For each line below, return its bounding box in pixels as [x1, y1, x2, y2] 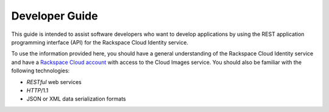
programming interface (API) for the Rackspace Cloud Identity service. [11, 38, 189, 46]
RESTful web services [26, 78, 82, 85]
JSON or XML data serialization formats [26, 95, 126, 103]
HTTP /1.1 [26, 86, 49, 94]
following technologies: [11, 67, 70, 74]
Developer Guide [11, 9, 98, 23]
